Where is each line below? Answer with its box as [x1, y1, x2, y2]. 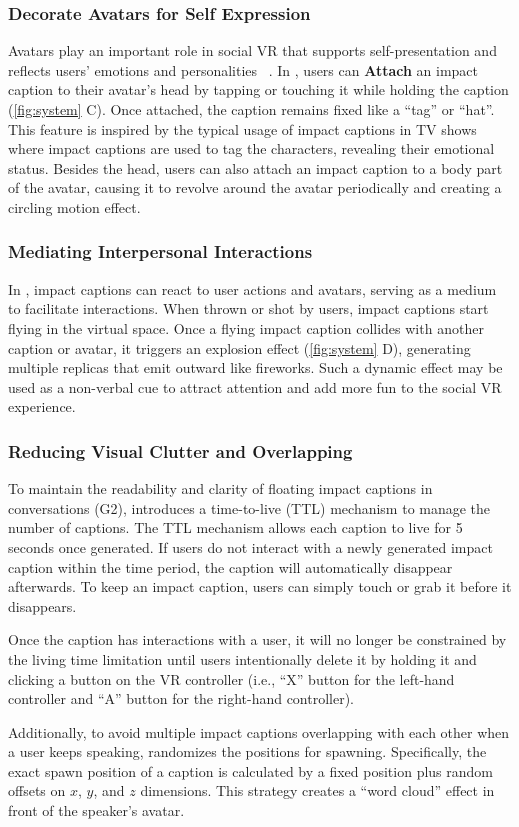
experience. [8, 396, 76, 417]
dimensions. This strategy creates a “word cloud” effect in [140, 780, 495, 801]
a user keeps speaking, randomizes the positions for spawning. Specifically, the [8, 741, 487, 762]
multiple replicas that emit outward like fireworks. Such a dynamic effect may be [8, 357, 503, 378]
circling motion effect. [8, 196, 141, 217]
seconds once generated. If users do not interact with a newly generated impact [8, 536, 493, 557]
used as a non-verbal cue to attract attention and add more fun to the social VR [8, 376, 502, 397]
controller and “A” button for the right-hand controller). [8, 688, 355, 709]
